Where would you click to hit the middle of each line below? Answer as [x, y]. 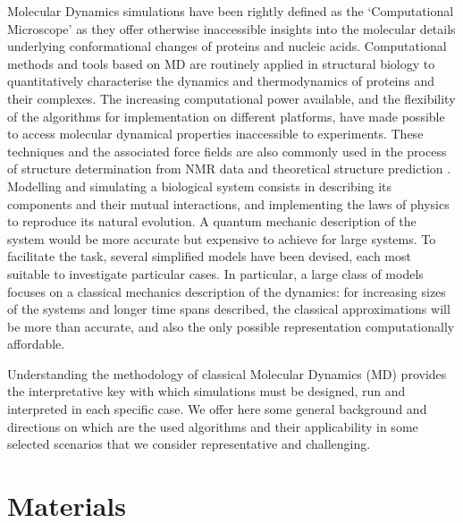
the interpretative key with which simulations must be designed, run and [206, 391]
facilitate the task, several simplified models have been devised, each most [209, 256]
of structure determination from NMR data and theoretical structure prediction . [229, 169]
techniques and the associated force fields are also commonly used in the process [227, 151]
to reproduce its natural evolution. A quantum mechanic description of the [212, 221]
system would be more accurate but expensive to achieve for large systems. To [222, 238]
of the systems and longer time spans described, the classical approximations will [229, 309]
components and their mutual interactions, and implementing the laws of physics [228, 203]
